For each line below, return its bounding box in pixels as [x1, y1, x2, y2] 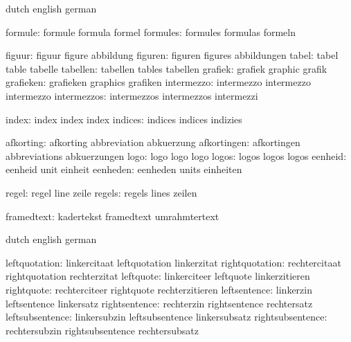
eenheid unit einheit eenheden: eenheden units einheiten [6, 162, 242, 177]
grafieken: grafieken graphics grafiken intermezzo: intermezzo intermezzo [6, 75, 311, 89]
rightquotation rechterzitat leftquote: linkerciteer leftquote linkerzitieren [6, 269, 310, 283]
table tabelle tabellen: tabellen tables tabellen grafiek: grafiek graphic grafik [6, 61, 327, 75]
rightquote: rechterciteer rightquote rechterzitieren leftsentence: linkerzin [6, 282, 312, 296]
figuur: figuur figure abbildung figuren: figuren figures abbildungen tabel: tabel [6, 48, 339, 62]
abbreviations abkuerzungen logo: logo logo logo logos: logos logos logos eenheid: [6, 148, 347, 163]
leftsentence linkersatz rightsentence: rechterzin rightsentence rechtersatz [6, 296, 313, 310]
